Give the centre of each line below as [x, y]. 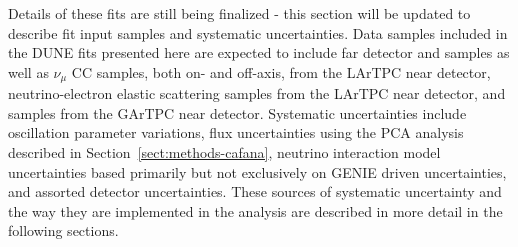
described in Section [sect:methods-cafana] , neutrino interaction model [224, 152]
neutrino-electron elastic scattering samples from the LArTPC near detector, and [257, 93]
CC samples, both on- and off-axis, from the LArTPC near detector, [281, 71]
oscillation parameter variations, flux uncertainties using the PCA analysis [236, 132]
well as [28, 71]
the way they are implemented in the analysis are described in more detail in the [255, 210]
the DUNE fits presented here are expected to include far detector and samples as [259, 52]
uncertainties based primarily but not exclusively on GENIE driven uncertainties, [257, 171]
